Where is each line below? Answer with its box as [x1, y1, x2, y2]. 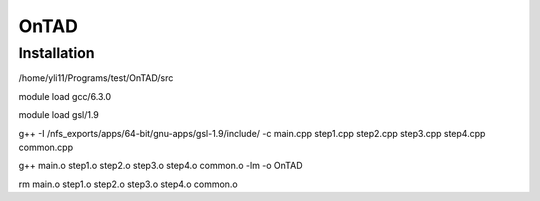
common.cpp [18, 141, 74, 153]
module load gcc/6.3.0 [18, 90, 112, 102]
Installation [18, 44, 95, 62]
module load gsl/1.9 [18, 109, 100, 121]
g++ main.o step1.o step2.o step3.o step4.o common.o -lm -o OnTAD [18, 160, 303, 172]
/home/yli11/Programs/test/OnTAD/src [18, 72, 174, 84]
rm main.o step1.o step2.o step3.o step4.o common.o [18, 178, 239, 190]
